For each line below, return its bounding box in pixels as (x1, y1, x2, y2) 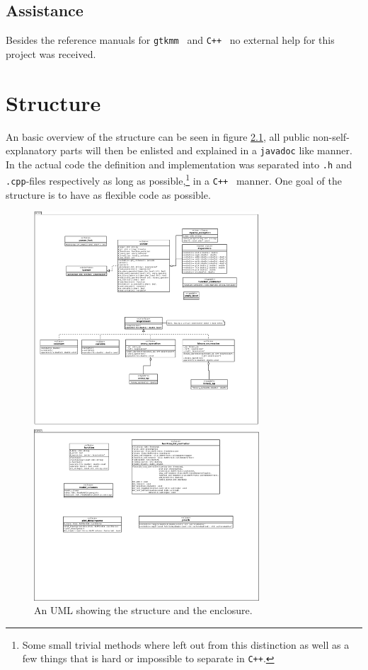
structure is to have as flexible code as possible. (6, 187, 211, 202)
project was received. (6, 46, 96, 61)
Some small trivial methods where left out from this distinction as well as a (22, 637, 350, 652)
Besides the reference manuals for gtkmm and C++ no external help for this (6, 33, 335, 47)
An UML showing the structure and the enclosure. (34, 603, 253, 618)
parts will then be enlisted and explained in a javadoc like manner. (60, 143, 352, 158)
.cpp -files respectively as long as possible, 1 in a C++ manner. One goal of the (6, 171, 342, 188)
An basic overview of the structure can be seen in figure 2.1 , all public (6, 129, 310, 144)
